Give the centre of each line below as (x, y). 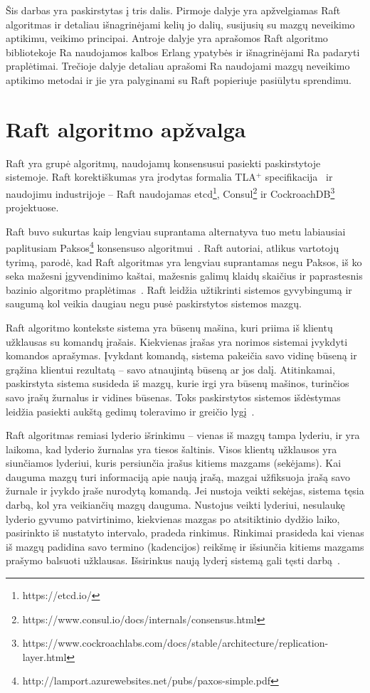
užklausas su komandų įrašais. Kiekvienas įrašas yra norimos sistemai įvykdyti (177, 341)
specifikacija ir (299, 177)
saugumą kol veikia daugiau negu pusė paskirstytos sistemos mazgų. (154, 303)
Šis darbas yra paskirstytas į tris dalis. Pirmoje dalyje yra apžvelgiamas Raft (173, 10)
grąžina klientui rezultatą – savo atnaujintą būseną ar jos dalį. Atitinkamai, (170, 369)
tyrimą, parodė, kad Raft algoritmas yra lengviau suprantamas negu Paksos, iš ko (184, 261)
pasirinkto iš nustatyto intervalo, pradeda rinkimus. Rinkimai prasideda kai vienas (185, 533)
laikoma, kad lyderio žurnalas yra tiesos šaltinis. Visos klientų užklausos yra (171, 449)
